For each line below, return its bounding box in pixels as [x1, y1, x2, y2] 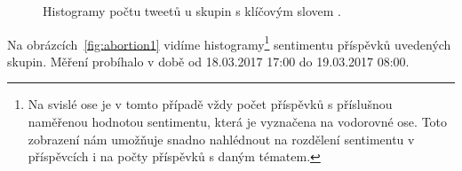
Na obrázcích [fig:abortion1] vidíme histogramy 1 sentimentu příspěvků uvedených [7, 32, 451, 53]
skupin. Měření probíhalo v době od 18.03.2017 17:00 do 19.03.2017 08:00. [7, 51, 410, 70]
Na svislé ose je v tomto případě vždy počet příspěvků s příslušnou [28, 95, 393, 113]
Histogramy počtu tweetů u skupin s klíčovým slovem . [43, 2, 341, 19]
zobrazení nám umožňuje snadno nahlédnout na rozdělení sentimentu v [28, 129, 415, 148]
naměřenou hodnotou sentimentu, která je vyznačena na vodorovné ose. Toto [28, 113, 448, 131]
